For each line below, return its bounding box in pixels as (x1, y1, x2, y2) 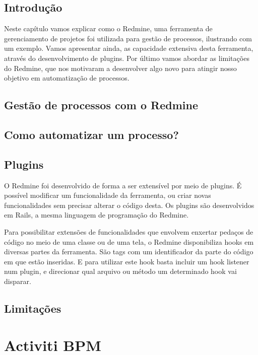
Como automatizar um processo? (4, 126, 179, 142)
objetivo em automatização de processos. (4, 73, 130, 83)
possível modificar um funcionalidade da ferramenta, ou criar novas (4, 190, 211, 200)
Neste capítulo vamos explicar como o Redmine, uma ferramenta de (4, 23, 213, 34)
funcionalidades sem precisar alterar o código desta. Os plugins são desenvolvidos (4, 199, 254, 210)
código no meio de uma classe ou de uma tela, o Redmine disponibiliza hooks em (4, 236, 254, 247)
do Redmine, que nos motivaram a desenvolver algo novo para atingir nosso (4, 62, 237, 73)
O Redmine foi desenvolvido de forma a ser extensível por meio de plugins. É (4, 180, 242, 190)
